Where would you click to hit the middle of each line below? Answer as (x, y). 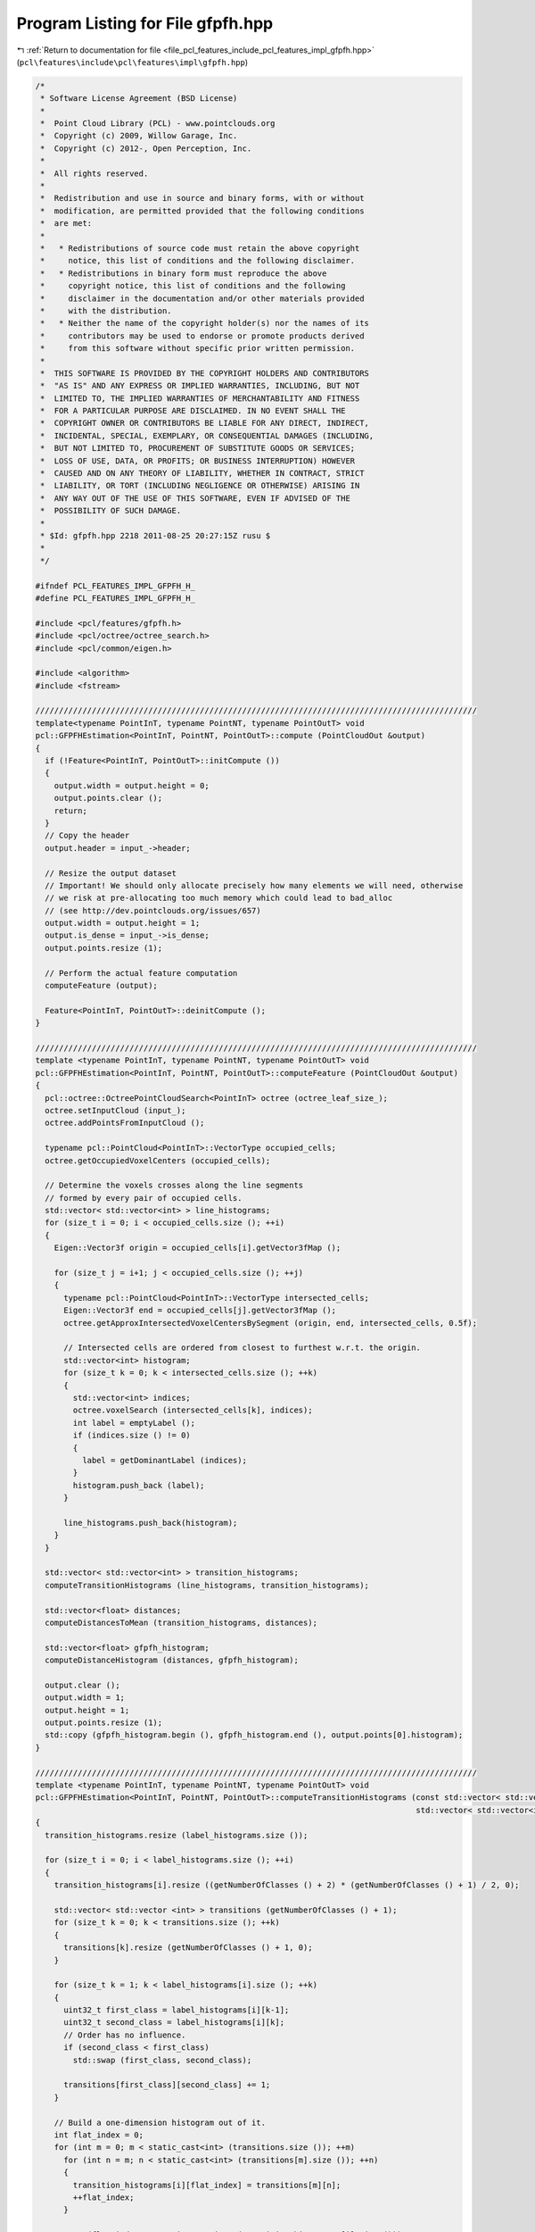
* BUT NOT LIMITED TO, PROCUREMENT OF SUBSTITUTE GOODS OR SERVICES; (198, 448)
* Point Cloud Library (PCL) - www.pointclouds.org (158, 124)
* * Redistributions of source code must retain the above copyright (200, 249)
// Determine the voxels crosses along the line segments (174, 1186)
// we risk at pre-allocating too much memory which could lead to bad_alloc (219, 898)
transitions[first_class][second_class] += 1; (167, 2085)
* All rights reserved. (95, 173)
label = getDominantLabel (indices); (164, 1460)
